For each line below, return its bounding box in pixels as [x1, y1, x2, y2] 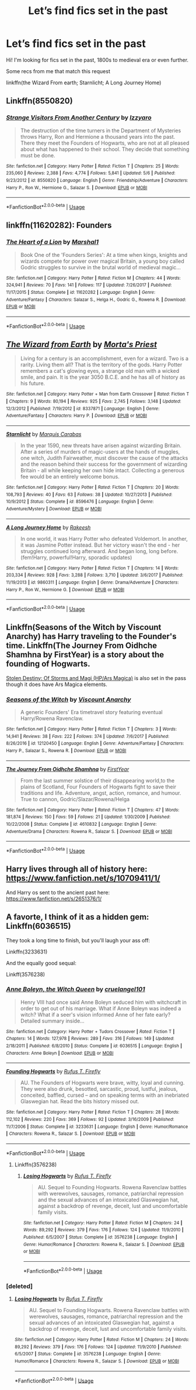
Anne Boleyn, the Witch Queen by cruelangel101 [6, 985, 145, 993]
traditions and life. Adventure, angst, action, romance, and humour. [20, 789, 181, 797]
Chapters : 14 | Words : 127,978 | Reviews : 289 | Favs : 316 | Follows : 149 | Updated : [6, 1036, 175, 1042]
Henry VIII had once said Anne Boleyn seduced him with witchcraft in [20, 998, 187, 1005]
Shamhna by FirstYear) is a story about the [6, 650, 164, 660]
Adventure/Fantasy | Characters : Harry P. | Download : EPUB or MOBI [6, 413, 148, 419]
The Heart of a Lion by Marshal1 [6, 238, 99, 246]
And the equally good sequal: [6, 959, 77, 966]
